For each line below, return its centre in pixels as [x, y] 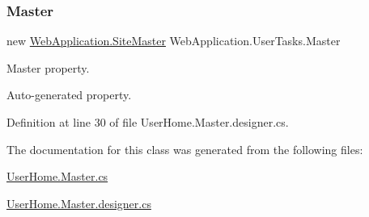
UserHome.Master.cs [57, 176]
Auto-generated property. [69, 95]
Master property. [48, 67]
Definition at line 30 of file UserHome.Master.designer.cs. [148, 122]
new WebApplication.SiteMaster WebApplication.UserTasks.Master [174, 41]
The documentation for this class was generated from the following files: [185, 149]
